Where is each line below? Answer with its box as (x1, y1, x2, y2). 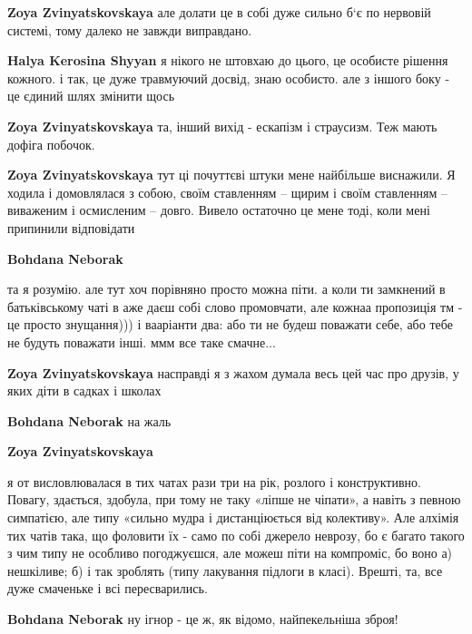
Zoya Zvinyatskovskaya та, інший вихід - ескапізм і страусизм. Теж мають (7, 116, 438, 135)
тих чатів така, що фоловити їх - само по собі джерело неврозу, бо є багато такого (7, 525, 465, 544)
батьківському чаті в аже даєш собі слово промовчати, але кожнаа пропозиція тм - (7, 297, 463, 316)
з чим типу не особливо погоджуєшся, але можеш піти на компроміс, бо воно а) (7, 543, 453, 562)
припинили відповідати (7, 218, 135, 237)
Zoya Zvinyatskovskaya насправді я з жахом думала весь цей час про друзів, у (7, 363, 459, 382)
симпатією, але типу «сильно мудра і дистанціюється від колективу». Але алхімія (7, 508, 459, 527)
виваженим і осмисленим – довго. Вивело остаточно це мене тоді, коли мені (7, 200, 430, 219)
